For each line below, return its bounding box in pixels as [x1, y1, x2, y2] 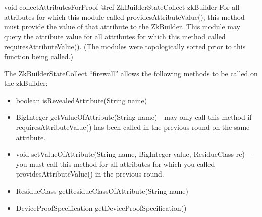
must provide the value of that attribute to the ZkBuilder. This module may [4, 21, 240, 32]
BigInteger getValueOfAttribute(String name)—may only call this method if [16, 112, 252, 122]
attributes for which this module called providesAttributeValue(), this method [4, 11, 245, 22]
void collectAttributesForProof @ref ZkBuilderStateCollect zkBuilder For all [4, 2, 240, 12]
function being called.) [4, 51, 73, 61]
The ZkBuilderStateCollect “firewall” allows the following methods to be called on [4, 68, 258, 78]
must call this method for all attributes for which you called [29, 158, 215, 169]
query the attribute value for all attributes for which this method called [4, 31, 226, 41]
